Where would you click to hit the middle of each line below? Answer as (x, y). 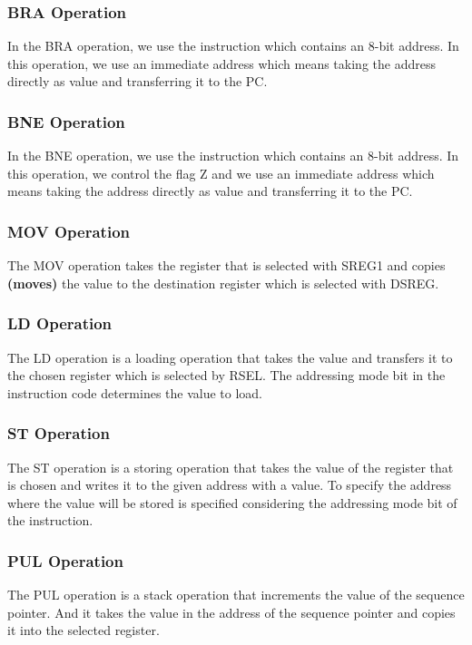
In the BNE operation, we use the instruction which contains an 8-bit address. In (233, 156)
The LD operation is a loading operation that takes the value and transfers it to (230, 357)
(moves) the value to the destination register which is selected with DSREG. (223, 283)
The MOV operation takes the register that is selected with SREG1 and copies (226, 265)
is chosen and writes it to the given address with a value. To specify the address (230, 485)
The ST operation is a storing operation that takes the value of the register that (231, 467)
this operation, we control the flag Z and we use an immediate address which (221, 173)
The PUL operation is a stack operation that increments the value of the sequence (236, 595)
